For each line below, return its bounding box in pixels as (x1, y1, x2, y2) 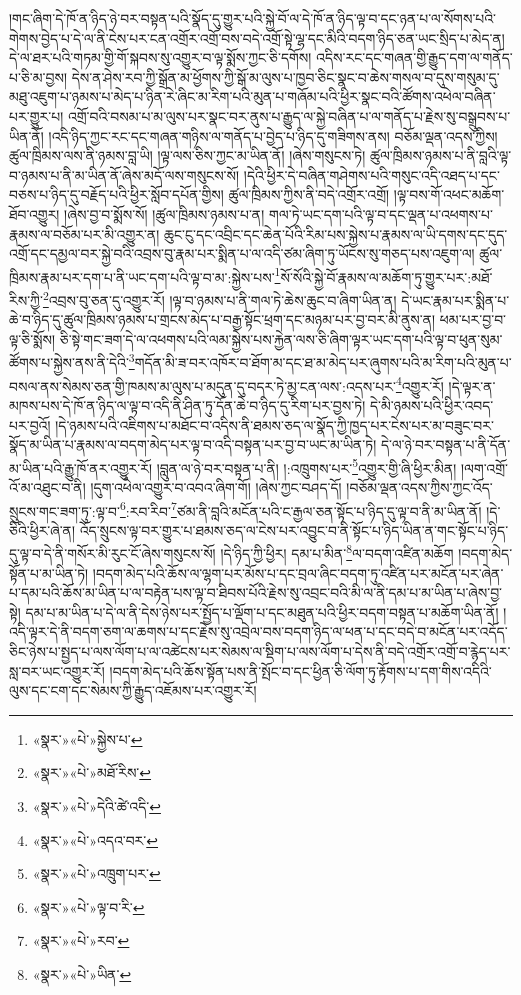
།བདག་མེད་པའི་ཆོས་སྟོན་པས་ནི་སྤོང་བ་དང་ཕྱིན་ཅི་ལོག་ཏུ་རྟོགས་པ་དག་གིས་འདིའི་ (109, 660, 492, 681)
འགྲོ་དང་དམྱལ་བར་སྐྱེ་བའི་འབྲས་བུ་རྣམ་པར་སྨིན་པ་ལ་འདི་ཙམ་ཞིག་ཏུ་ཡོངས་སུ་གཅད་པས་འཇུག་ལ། (9, 243, 475, 264)
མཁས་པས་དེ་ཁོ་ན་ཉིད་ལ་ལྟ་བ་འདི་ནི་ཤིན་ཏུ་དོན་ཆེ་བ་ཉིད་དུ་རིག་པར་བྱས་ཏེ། (9, 394, 366, 415)
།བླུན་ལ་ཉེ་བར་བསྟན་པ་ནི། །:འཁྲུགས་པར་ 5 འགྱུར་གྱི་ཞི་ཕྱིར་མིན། (156, 454, 457, 478)
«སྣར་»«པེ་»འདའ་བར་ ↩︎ (32, 829, 159, 850)
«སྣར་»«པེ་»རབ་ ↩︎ (32, 930, 130, 951)
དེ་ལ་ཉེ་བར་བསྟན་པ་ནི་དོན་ (381, 434, 511, 455)
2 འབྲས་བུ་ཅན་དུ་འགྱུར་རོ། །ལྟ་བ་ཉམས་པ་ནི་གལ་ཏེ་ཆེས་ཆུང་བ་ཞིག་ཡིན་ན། (42, 286, 397, 310)
